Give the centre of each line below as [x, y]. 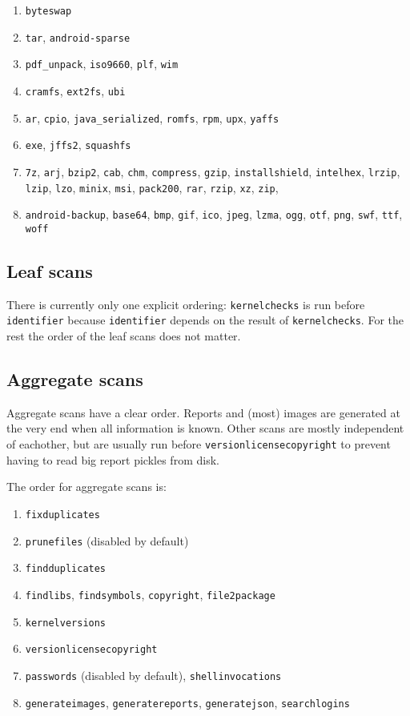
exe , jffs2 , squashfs [78, 145]
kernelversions [66, 623]
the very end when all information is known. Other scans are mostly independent [205, 428]
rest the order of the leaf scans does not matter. [124, 336]
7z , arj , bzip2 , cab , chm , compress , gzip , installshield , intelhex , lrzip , [213, 171]
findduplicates [66, 569]
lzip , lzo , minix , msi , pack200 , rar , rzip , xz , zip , [152, 187]
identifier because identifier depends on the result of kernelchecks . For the [205, 320]
